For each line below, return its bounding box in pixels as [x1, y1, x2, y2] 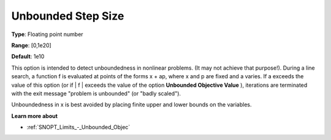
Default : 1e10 [11, 53, 45, 61]
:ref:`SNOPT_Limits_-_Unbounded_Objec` [26, 123, 131, 131]
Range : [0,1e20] [11, 42, 51, 49]
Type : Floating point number [11, 31, 83, 38]
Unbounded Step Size [11, 9, 124, 23]
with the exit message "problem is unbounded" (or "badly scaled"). [11, 89, 181, 97]
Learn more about [11, 112, 58, 119]
